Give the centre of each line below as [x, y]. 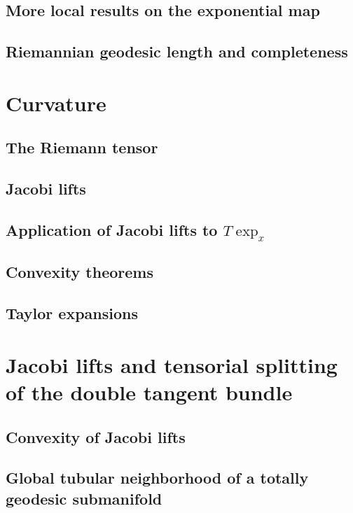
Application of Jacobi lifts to [112, 229]
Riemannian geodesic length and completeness [177, 51]
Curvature [56, 103]
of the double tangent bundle [149, 392]
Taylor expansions [72, 313]
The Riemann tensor [82, 147]
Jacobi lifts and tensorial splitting [172, 364]
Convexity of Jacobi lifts [96, 436]
